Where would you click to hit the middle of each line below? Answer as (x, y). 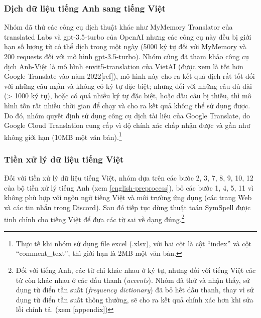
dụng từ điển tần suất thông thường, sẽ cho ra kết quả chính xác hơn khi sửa (135, 299)
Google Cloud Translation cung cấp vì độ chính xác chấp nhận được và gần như (127, 125)
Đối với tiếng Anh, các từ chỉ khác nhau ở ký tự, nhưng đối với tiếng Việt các (136, 270)
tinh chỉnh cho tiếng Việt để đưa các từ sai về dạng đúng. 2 (94, 218)
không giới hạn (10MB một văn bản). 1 (63, 136)
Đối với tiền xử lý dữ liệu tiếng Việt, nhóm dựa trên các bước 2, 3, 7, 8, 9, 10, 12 (129, 178)
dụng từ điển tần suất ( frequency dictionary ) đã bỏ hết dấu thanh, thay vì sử (135, 290)
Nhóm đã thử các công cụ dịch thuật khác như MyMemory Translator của (118, 27)
